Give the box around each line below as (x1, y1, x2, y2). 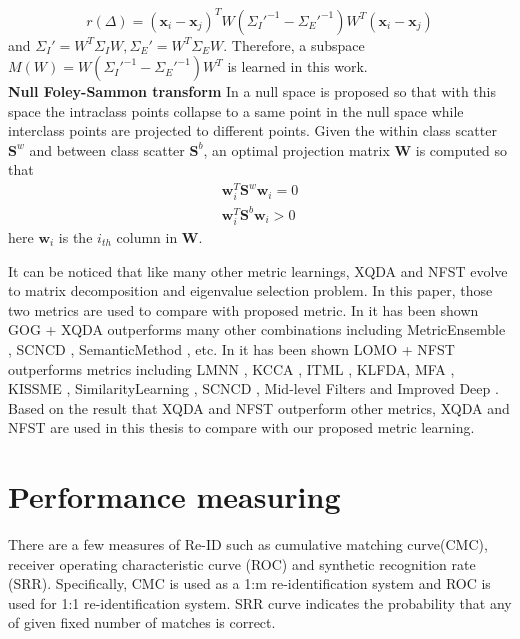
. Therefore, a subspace (223, 34, 365, 55)
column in (116, 227, 178, 248)
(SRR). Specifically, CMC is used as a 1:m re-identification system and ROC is (8, 573, 491, 594)
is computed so (415, 139, 507, 160)
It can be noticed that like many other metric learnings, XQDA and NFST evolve (8, 260, 508, 281)
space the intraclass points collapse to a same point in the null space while (8, 100, 464, 121)
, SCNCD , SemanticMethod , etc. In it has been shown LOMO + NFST (8, 338, 455, 359)
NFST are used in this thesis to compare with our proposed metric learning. (8, 417, 475, 438)
